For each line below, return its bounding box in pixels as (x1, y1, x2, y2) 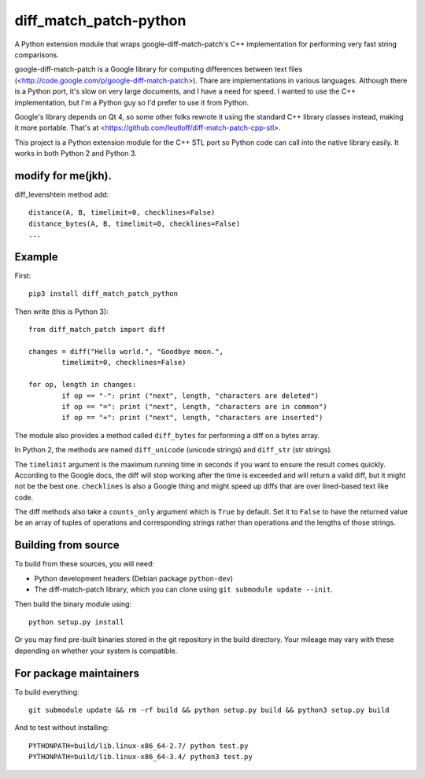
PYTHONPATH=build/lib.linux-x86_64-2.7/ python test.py (28, 741, 249, 750)
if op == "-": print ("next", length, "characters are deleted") (61, 391, 320, 400)
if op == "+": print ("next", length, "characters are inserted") (61, 413, 323, 422)
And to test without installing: (14, 723, 109, 732)
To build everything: (14, 687, 79, 696)
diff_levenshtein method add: (14, 190, 109, 199)
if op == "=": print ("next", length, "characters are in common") (61, 402, 327, 411)
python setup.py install (28, 618, 124, 626)
